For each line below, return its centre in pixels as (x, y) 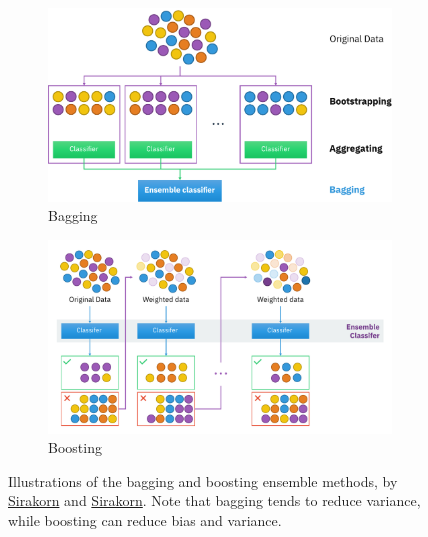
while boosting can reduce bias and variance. (145, 519)
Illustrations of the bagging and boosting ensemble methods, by (203, 480)
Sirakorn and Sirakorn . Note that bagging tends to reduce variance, (214, 500)
